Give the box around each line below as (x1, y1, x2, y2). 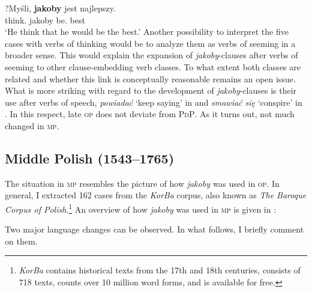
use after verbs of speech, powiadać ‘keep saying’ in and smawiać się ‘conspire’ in (5, 96, 302, 108)
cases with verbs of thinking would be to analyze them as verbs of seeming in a (5, 37, 296, 49)
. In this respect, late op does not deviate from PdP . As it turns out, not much (5, 108, 295, 120)
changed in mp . (5, 119, 59, 132)
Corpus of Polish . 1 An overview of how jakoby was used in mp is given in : (5, 201, 277, 215)
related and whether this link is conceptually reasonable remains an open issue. (5, 72, 296, 85)
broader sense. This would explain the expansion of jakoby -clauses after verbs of (5, 49, 298, 61)
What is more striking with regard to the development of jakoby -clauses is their (5, 84, 297, 97)
